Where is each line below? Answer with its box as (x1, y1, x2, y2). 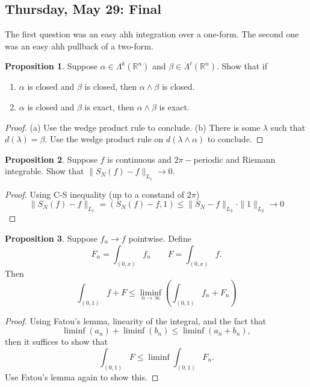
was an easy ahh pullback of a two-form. (5, 39, 153, 52)
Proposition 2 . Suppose (5, 153, 98, 165)
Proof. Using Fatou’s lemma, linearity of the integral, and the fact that (5, 314, 266, 327)
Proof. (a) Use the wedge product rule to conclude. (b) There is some (5, 121, 261, 133)
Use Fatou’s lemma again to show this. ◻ (5, 370, 159, 383)
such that (270, 121, 305, 133)
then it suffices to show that (5, 335, 108, 348)
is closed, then (84, 80, 137, 93)
